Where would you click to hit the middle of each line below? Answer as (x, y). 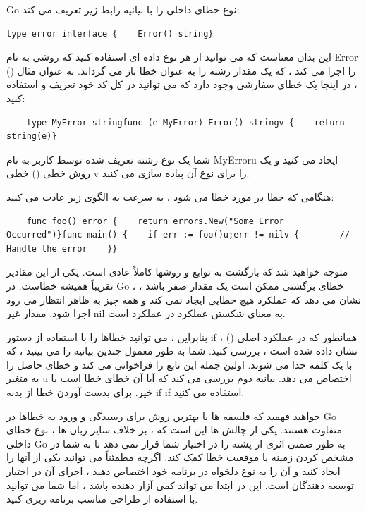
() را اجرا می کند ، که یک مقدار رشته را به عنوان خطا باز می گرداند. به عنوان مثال (181, 70)
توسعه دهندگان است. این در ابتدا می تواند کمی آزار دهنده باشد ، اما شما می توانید (180, 485)
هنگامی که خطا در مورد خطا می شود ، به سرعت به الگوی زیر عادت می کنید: (170, 196)
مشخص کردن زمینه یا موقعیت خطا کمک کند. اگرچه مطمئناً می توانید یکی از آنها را (180, 457)
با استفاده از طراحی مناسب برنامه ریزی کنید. (102, 499)
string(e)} (32, 136)
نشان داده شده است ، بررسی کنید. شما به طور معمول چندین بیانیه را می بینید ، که (182, 351)
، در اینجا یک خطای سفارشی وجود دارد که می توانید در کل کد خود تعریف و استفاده (182, 84)
